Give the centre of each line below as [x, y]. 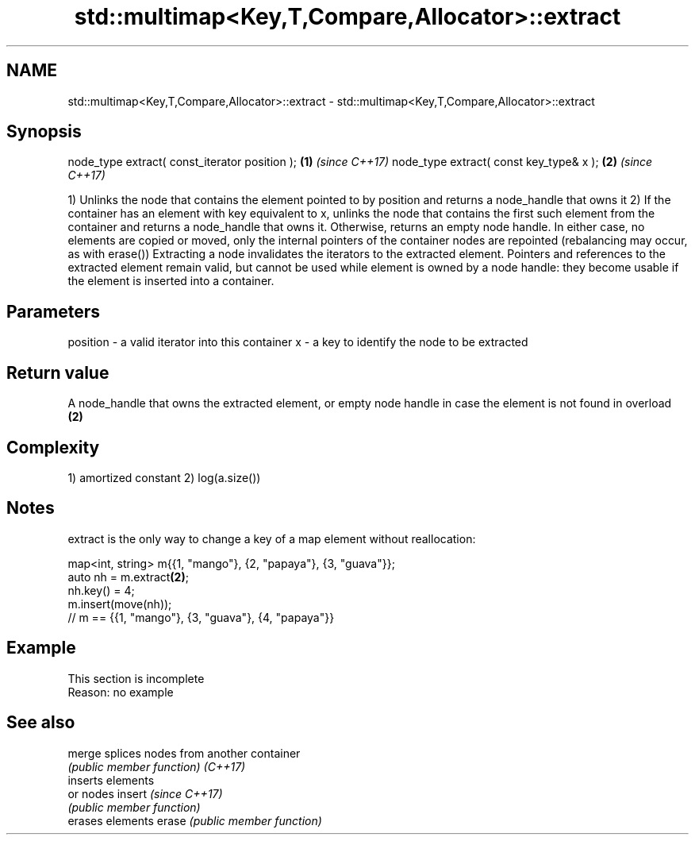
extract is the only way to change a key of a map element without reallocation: [272, 538]
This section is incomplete [136, 678]
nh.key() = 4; [101, 590]
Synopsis [44, 132]
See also [41, 723]
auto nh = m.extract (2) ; [128, 577]
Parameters [53, 311]
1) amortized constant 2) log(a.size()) [164, 477]
